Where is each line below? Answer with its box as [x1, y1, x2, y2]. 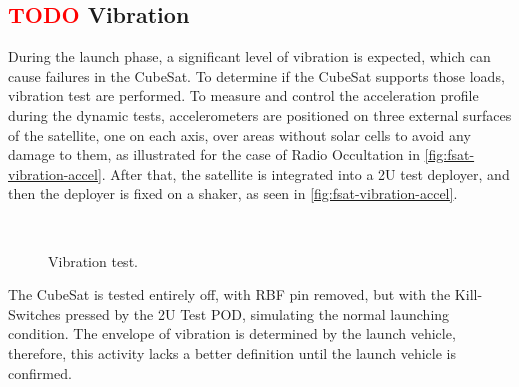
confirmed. [8, 362, 72, 383]
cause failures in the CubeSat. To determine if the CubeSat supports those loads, [8, 65, 505, 86]
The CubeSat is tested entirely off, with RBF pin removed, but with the [8, 284, 451, 305]
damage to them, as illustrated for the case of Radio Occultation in [8, 144, 420, 165]
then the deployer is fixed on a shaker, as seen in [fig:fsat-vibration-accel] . [8, 183, 458, 204]
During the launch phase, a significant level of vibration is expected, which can [8, 46, 491, 67]
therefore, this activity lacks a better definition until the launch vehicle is [8, 342, 456, 363]
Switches [8, 303, 61, 324]
